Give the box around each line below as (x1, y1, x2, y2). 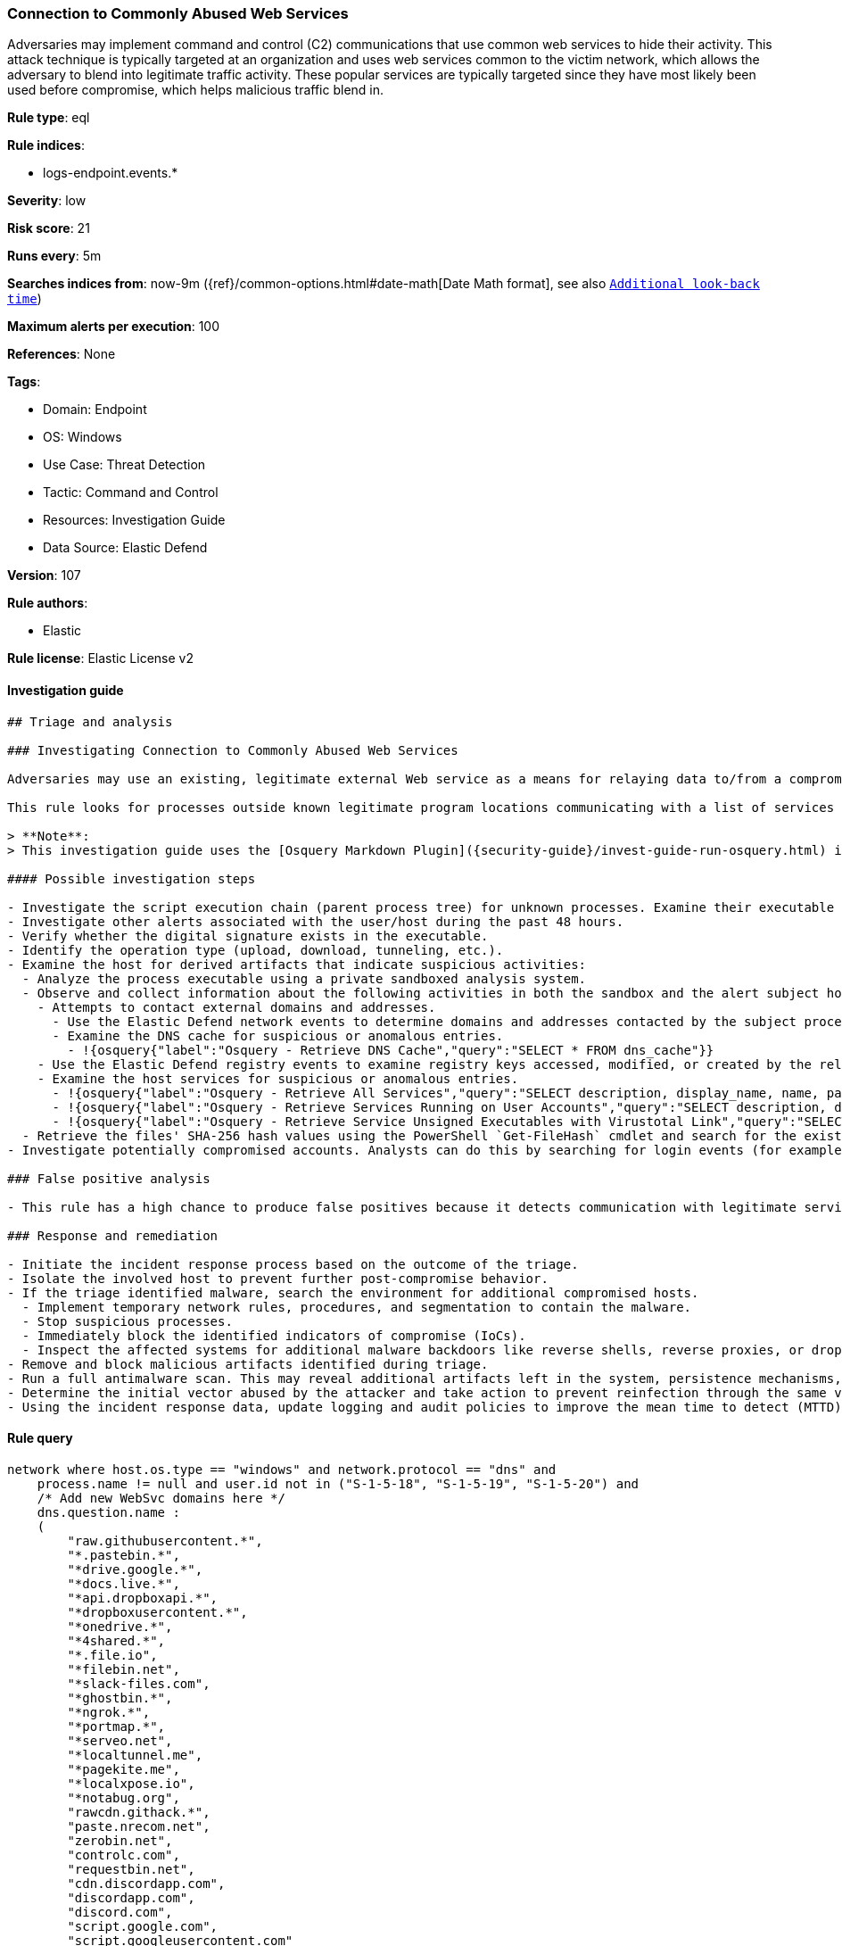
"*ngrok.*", (67, 1704, 151, 1719)
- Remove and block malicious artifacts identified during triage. (7, 1356, 489, 1371)
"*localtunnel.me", (67, 1747, 203, 1762)
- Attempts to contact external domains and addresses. (37, 999, 436, 1014)
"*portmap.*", (67, 1718, 166, 1734)
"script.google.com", (67, 1918, 219, 1934)
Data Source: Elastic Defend (43, 540, 208, 556)
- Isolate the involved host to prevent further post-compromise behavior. (7, 1271, 549, 1286)
